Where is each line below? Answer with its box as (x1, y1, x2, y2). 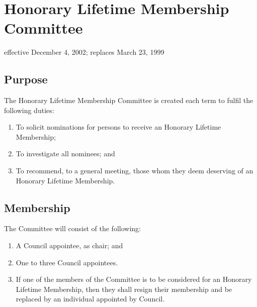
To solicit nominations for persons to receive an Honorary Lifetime (16, 122, 221, 132)
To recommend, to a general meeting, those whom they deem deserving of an (16, 165, 253, 176)
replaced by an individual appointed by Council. (16, 293, 165, 304)
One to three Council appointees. (16, 257, 118, 267)
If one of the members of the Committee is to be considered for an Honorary (16, 274, 252, 284)
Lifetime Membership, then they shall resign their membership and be (16, 283, 232, 294)
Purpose (4, 71, 48, 87)
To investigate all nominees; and (16, 148, 115, 159)
